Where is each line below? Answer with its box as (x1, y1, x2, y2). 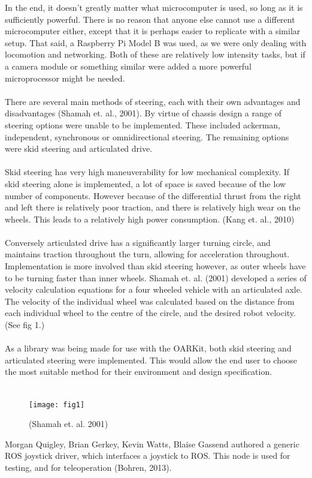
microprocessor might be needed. (5, 71, 125, 84)
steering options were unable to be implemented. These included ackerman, (5, 118, 280, 131)
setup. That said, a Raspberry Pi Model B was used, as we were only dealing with (5, 36, 307, 49)
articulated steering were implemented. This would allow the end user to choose (5, 353, 298, 366)
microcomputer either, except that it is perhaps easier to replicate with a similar (5, 25, 301, 37)
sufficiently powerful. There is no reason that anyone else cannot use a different (5, 13, 295, 25)
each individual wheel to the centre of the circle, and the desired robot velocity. (5, 306, 296, 319)
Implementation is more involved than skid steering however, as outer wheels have (5, 260, 306, 272)
